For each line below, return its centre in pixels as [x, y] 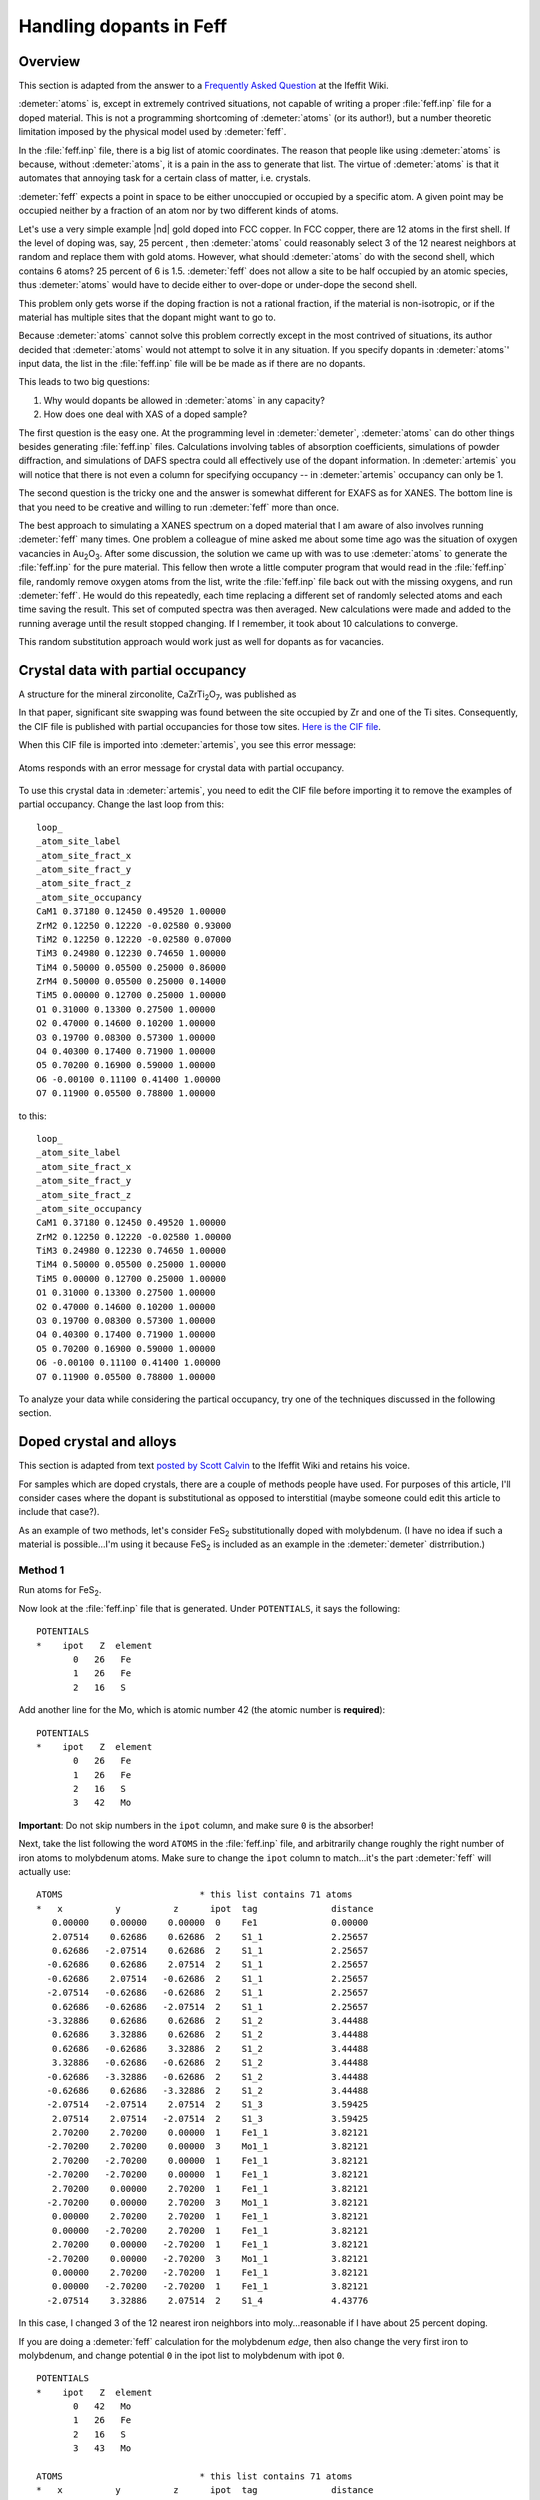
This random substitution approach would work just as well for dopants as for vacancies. [201, 642]
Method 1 [41, 1570]
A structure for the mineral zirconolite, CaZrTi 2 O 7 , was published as [157, 695]
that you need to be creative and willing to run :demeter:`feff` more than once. [179, 507]
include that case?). [59, 1512]
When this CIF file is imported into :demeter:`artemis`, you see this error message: [187, 745]
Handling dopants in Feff [123, 26]
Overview [49, 61]
